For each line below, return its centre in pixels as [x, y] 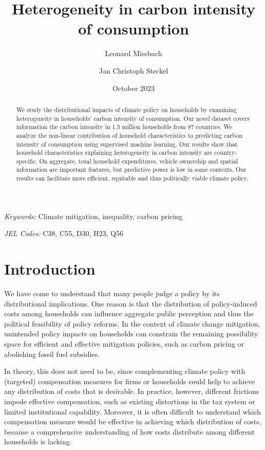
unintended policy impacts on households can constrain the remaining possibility [131, 334]
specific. [27, 161]
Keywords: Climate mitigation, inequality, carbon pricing [93, 216]
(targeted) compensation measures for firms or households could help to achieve [129, 381]
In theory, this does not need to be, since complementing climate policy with [125, 371]
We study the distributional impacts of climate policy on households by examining [126, 109]
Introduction [50, 269]
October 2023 [134, 88]
